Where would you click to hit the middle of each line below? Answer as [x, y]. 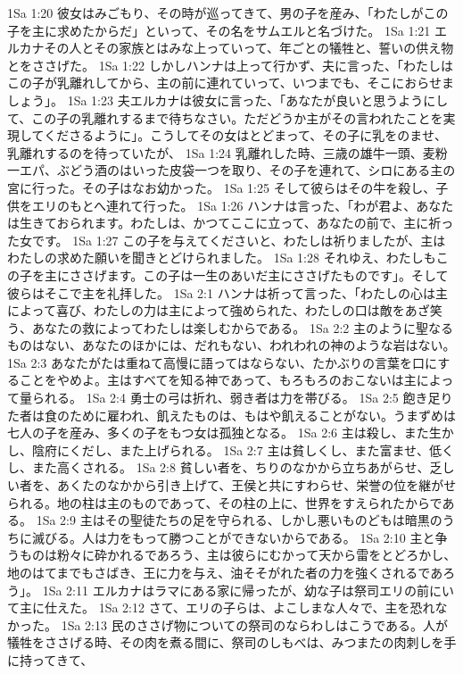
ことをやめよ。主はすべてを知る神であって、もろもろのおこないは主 [218, 380]
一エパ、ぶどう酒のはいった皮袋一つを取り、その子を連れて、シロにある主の [231, 170]
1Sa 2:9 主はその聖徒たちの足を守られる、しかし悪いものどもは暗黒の [239, 520]
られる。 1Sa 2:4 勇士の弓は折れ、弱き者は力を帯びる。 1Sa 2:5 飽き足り [242, 398]
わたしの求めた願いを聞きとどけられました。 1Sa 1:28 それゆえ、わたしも [222, 258]
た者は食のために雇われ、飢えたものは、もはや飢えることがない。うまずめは [232, 415]
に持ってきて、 [50, 659]
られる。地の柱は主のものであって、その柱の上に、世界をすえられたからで [225, 502]
